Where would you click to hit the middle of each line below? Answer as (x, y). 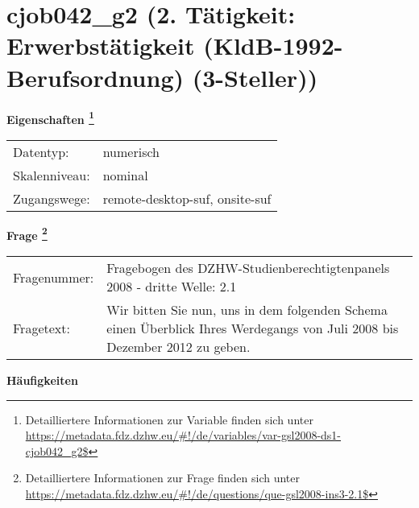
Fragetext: (41, 328)
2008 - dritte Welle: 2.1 (172, 286)
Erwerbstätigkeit (101, 45)
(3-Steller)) (255, 77)
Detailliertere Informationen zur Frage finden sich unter (163, 478)
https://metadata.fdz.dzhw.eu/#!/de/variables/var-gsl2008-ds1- (183, 435)
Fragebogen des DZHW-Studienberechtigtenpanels (248, 268)
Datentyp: (41, 151)
